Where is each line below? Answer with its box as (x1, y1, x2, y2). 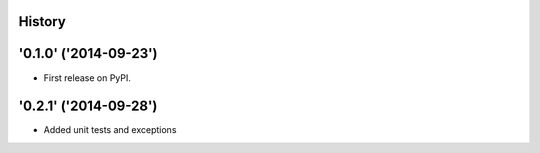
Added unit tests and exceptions (43, 124, 177, 136)
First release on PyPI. (43, 71, 132, 84)
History (18, 13, 67, 30)
